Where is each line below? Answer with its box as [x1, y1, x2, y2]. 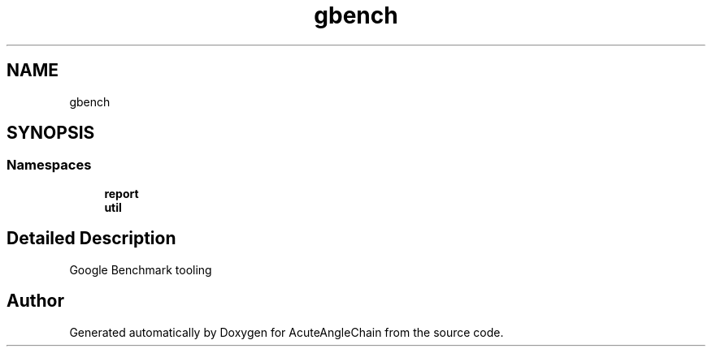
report [104, 186, 139, 200]
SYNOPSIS [7, 123, 95, 144]
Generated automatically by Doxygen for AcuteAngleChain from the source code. [69, 325, 504, 339]
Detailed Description [7, 228, 176, 249]
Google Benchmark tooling [69, 262, 212, 277]
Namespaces [7, 157, 92, 174]
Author [7, 291, 64, 312]
